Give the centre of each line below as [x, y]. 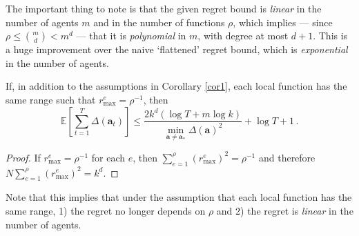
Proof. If [23, 157]
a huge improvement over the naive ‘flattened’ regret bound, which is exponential [177, 49]
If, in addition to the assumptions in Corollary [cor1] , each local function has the [176, 86]
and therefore [287, 157]
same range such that [51, 99]
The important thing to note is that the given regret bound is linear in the [164, 8]
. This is [330, 36]
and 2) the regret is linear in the [285, 210]
